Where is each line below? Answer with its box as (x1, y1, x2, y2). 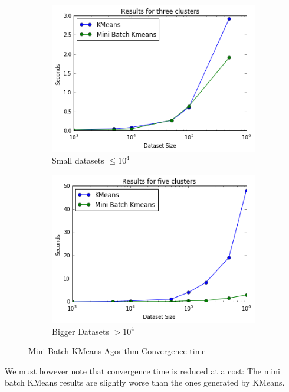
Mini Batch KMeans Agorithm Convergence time (28, 345, 206, 357)
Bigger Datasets (52, 325, 110, 337)
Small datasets (52, 154, 104, 166)
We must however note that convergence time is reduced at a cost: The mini (5, 364, 280, 377)
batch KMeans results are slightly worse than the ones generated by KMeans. (5, 376, 285, 388)
